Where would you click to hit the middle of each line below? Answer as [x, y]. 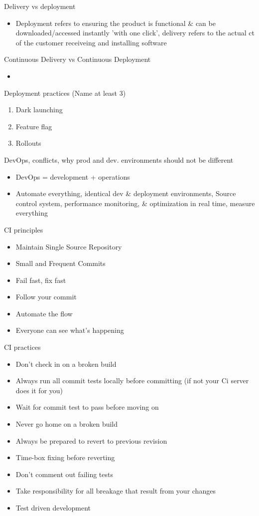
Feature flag [34, 126]
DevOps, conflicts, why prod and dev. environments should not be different [119, 159]
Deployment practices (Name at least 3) [65, 93]
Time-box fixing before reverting [65, 457]
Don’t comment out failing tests [64, 474]
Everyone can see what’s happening [70, 330]
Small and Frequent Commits [61, 263]
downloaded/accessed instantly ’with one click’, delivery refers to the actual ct [135, 33]
